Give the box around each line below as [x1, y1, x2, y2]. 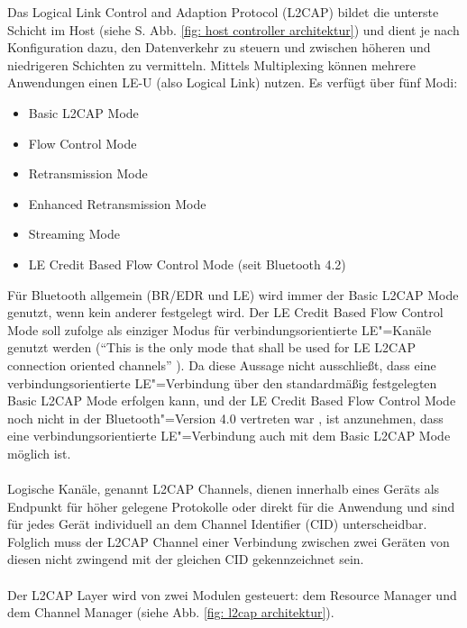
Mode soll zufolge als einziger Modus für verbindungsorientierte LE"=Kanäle [7, 320, 432, 339]
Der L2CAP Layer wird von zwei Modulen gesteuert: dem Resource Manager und [7, 585, 457, 604]
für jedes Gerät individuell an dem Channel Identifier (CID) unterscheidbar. [7, 514, 427, 533]
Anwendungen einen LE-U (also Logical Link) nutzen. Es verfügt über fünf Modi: [7, 73, 458, 92]
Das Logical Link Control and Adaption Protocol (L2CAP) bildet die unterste [7, 3, 439, 21]
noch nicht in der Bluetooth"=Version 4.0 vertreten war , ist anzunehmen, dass [7, 408, 444, 427]
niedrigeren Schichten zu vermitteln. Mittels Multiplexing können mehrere [7, 55, 416, 74]
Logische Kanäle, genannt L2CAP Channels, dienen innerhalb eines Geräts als [7, 479, 440, 498]
